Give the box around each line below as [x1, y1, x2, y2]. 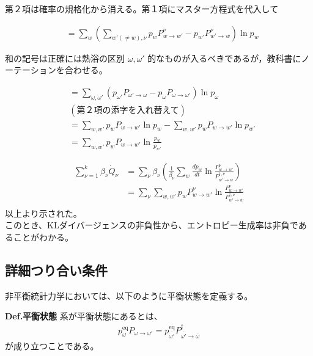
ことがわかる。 [13, 230, 73, 243]
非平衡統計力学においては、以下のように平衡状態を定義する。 [5, 289, 253, 302]
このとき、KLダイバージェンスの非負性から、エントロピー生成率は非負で [5, 219, 298, 231]
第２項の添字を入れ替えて [76, 106, 179, 115]
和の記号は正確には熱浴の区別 [5, 51, 125, 64]
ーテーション [5, 64, 56, 76]
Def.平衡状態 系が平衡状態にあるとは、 [5, 310, 163, 322]
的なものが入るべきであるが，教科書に [147, 51, 301, 64]
